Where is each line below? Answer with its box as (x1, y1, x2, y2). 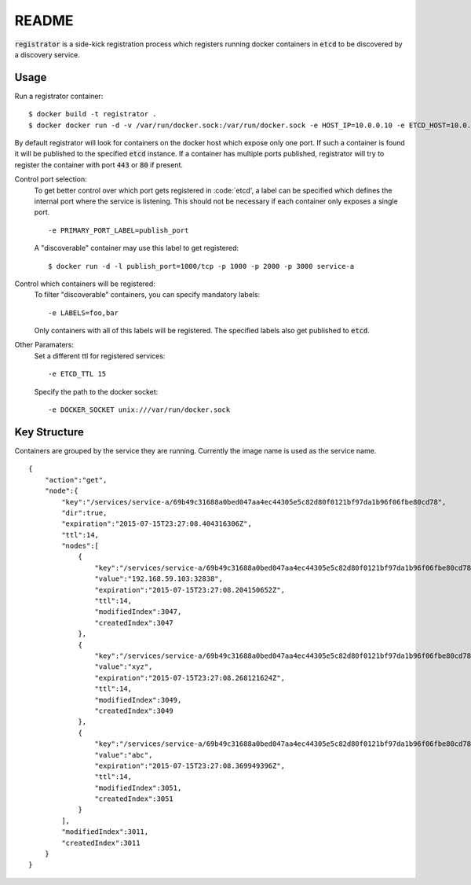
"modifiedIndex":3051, (94, 783, 182, 792)
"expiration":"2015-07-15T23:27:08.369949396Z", (94, 761, 286, 770)
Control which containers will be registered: (14, 279, 156, 288)
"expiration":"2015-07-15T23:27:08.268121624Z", (94, 673, 286, 682)
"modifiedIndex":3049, (94, 696, 182, 704)
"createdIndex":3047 (94, 618, 174, 627)
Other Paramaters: (14, 340, 75, 350)
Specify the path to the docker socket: (34, 387, 159, 396)
